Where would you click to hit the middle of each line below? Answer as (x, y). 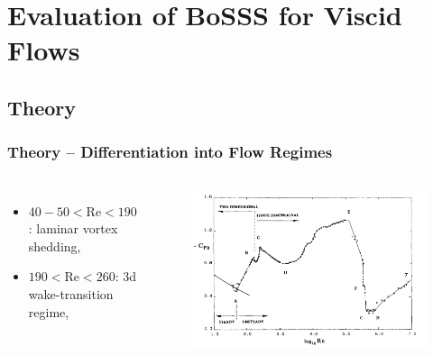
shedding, (55, 246)
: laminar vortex (73, 228)
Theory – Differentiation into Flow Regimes (170, 152)
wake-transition (71, 293)
